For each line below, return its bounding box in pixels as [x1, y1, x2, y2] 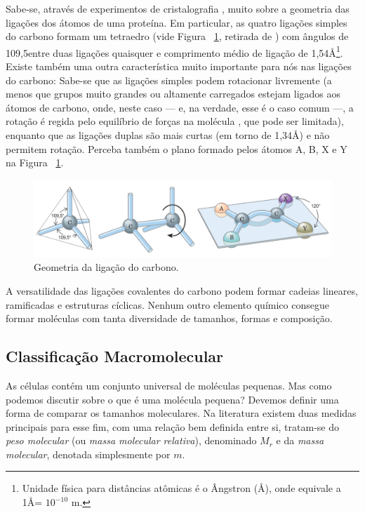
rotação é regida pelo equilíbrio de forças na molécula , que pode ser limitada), [6, 114, 344, 128]
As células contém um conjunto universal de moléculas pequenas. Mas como [6, 378, 332, 392]
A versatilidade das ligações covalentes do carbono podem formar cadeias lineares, [6, 283, 358, 298]
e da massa [276, 433, 324, 448]
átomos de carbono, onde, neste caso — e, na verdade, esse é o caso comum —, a [6, 100, 354, 114]
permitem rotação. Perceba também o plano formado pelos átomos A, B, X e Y [6, 141, 347, 156]
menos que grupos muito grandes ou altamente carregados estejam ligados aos [6, 86, 341, 101]
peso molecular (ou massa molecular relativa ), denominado [6, 433, 257, 448]
